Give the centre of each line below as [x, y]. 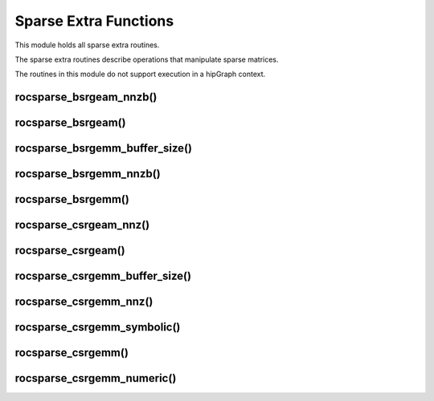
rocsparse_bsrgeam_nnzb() [86, 97]
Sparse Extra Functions [94, 21]
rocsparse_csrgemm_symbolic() [98, 328]
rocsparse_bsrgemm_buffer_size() [104, 148]
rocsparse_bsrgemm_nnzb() [88, 174]
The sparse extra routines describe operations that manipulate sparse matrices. [147, 59]
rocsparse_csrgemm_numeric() [96, 378]
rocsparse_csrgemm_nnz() [84, 302]
